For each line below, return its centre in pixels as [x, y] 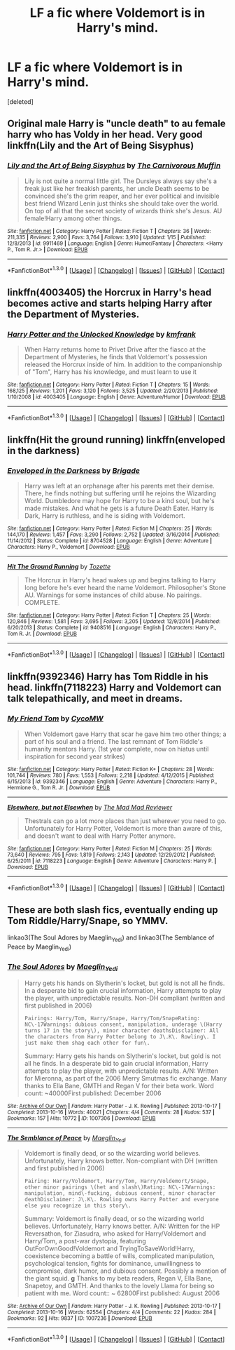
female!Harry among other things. [73, 218]
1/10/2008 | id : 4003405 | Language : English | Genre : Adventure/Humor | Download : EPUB [116, 397]
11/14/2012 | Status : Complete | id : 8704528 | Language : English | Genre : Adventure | [109, 541]
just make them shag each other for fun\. [87, 1043]
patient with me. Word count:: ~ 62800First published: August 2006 [122, 1293]
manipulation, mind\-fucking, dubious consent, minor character [120, 1194]
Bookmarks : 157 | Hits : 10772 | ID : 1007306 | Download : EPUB [81, 1118]
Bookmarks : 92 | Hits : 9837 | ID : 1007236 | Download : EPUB [80, 1318]
